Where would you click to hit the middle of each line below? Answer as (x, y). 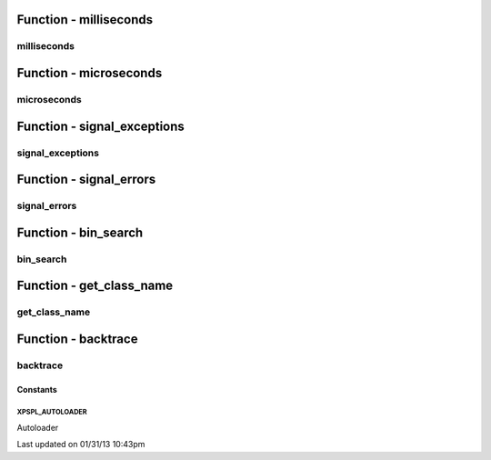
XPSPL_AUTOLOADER (52, 412)
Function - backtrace (77, 339)
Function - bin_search (80, 232)
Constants (37, 389)
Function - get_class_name (95, 286)
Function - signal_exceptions (101, 126)
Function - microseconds (90, 73)
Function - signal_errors (86, 180)
